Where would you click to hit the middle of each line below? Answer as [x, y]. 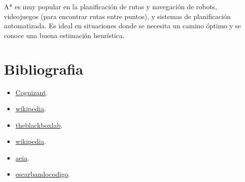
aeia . [22, 157]
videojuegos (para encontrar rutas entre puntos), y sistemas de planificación [117, 16]
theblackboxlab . [39, 125]
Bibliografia [44, 69]
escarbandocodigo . [43, 174]
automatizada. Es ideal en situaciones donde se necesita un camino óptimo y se [122, 26]
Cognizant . [32, 92]
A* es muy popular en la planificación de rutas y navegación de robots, [111, 6]
